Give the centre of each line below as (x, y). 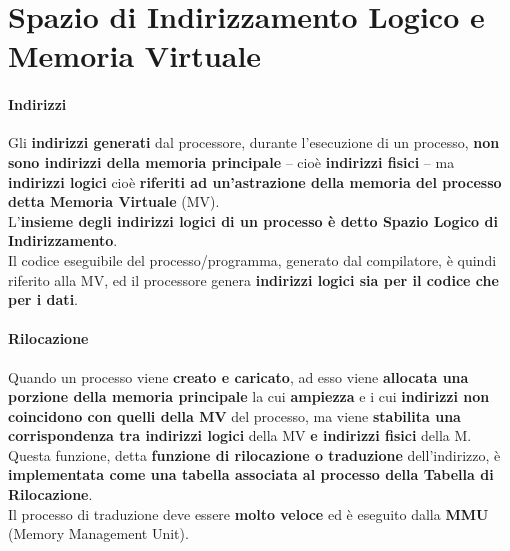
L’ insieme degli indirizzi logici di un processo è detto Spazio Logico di (253, 220)
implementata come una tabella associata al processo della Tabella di (251, 474)
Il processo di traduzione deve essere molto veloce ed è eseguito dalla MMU (248, 513)
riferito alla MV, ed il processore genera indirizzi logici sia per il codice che (253, 279)
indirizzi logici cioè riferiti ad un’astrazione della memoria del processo (255, 181)
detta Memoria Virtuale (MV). (114, 201)
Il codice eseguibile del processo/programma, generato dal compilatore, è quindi (252, 259)
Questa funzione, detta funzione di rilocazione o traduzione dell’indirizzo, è (254, 454)
